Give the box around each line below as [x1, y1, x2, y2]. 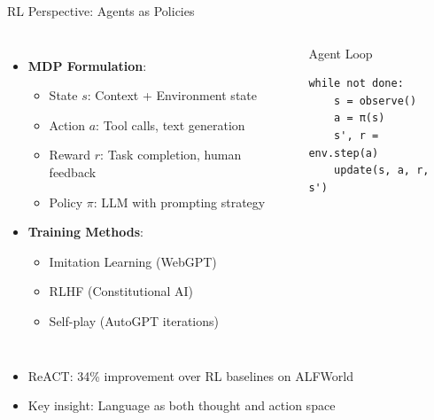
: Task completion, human [100, 145, 242, 164]
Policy [49, 192, 83, 211]
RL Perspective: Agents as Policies [7, 2, 195, 19]
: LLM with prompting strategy [93, 192, 266, 211]
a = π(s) [334, 112, 385, 125]
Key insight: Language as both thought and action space [27, 396, 336, 415]
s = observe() [334, 94, 417, 107]
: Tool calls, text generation [96, 115, 245, 134]
